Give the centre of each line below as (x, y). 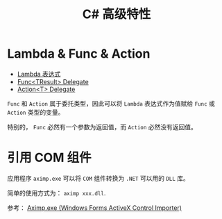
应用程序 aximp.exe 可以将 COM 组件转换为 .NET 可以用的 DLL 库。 (98, 178)
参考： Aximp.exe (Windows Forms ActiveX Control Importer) (95, 208)
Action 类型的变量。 (36, 112)
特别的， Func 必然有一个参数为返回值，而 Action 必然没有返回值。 (102, 127)
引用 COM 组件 (49, 158)
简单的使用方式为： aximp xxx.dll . (57, 193)
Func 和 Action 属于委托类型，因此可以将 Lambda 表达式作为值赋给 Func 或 (111, 103)
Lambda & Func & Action (79, 54)
